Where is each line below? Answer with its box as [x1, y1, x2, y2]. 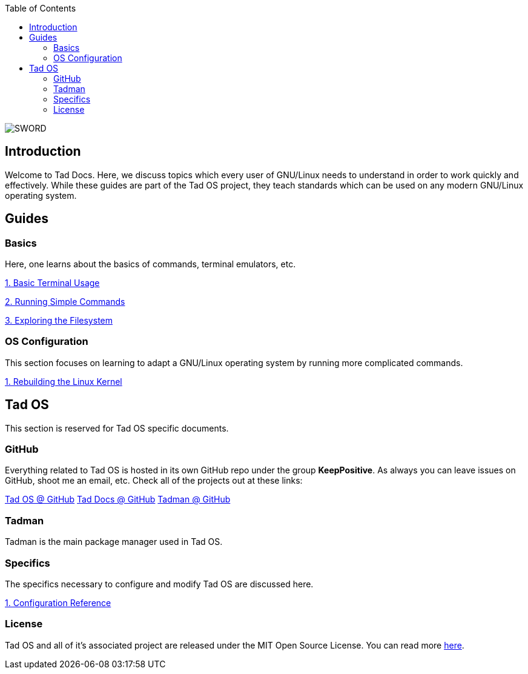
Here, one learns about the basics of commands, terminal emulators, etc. [5, 259, 296, 270]
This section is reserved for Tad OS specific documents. [5, 422, 229, 433]
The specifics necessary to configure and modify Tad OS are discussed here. [5, 578, 314, 589]
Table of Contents [5, 3, 76, 13]
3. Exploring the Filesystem [5, 315, 113, 326]
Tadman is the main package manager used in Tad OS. [5, 536, 223, 547]
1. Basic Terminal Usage [5, 278, 100, 289]
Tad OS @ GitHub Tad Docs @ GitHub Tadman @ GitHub [5, 494, 231, 505]
